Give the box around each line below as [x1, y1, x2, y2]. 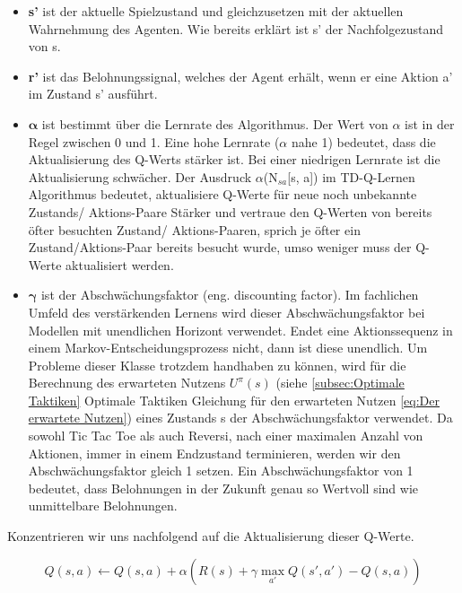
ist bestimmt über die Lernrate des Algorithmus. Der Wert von [41, 114, 388, 133]
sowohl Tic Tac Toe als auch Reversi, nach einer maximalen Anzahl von [28, 426, 423, 445]
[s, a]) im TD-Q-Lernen [287, 167, 415, 186]
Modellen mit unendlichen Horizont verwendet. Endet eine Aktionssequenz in [28, 320, 453, 339]
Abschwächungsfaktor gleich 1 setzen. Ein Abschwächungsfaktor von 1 [28, 461, 414, 480]
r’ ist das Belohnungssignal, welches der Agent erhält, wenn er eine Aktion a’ [28, 66, 453, 85]
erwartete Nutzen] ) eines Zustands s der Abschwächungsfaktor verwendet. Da [28, 408, 453, 427]
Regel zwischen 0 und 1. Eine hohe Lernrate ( [28, 132, 280, 151]
